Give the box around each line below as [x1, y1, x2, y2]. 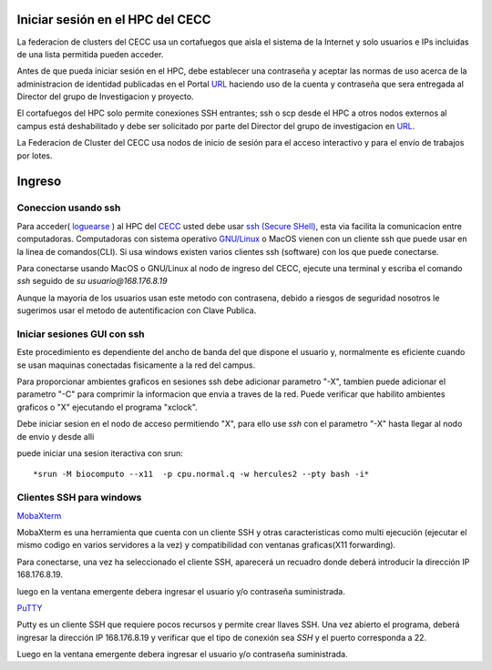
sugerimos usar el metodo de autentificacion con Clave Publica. [16, 305, 257, 316]
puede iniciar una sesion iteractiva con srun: [16, 448, 184, 459]
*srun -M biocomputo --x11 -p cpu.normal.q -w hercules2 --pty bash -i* [33, 469, 370, 480]
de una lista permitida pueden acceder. [16, 48, 164, 59]
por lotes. [16, 150, 53, 161]
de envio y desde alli [16, 431, 95, 442]
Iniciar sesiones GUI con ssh [16, 328, 145, 340]
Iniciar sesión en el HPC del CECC [16, 12, 211, 27]
